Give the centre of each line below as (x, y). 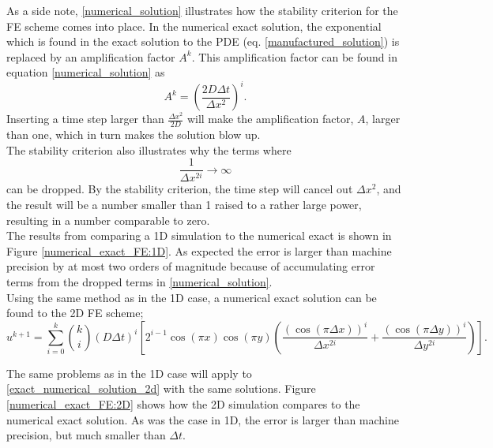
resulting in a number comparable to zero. (108, 220)
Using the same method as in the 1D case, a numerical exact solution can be (192, 297)
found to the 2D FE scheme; (75, 313)
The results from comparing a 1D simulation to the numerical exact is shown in (199, 235)
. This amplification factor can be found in (294, 56)
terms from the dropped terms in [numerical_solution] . (139, 281)
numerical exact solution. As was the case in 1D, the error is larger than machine (203, 419)
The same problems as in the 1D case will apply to (129, 373)
